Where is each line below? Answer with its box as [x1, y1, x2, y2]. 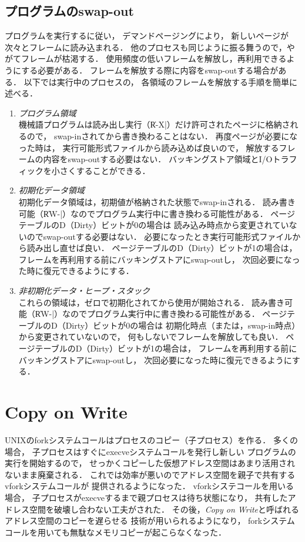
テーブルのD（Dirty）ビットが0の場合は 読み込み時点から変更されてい [18, 219, 289, 231]
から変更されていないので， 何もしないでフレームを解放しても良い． [18, 330, 283, 343]
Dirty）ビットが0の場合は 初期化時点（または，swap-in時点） [65, 319, 300, 331]
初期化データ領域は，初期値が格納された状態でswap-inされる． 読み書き [18, 195, 296, 208]
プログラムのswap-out [5, 2, 134, 20]
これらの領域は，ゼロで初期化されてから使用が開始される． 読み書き [18, 296, 285, 308]
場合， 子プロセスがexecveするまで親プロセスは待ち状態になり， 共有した [5, 491, 288, 503]
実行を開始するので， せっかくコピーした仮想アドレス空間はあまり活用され [5, 457, 296, 469]
